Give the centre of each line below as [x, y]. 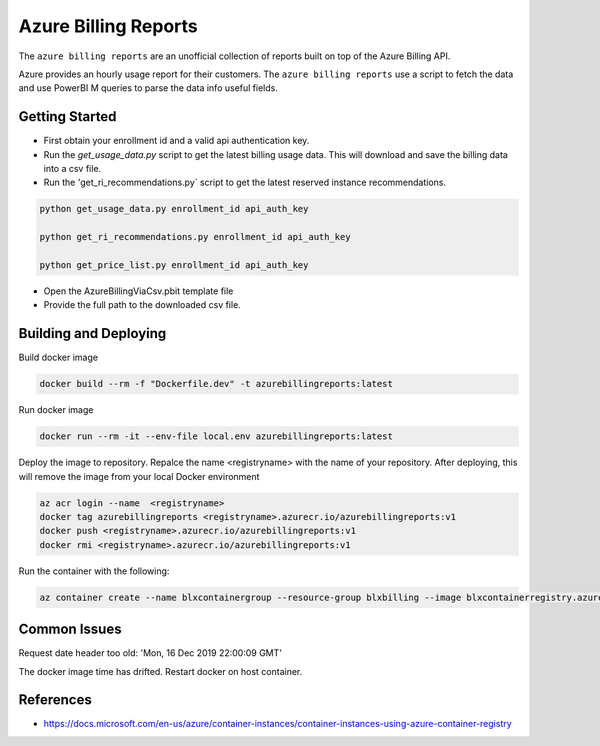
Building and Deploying [92, 333]
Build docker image [58, 357]
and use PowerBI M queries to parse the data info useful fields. [148, 88]
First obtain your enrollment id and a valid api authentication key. [176, 141]
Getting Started [67, 116]
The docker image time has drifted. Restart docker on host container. [160, 671]
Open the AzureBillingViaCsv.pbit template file [138, 291]
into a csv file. [72, 169]
